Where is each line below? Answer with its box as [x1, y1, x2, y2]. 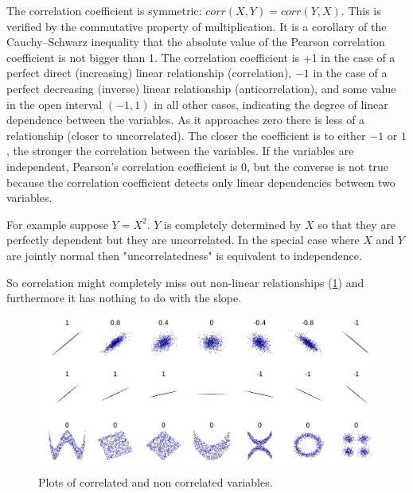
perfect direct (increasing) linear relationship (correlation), [6, 64, 292, 81]
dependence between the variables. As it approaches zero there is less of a [6, 111, 365, 128]
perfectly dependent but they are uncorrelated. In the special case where [6, 231, 360, 248]
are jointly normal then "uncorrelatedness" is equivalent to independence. [6, 246, 362, 263]
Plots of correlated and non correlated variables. [38, 473, 273, 490]
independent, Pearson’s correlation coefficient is [6, 157, 238, 174]
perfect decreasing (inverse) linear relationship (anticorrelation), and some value [6, 80, 396, 96]
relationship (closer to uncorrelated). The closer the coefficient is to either [6, 126, 366, 143]
